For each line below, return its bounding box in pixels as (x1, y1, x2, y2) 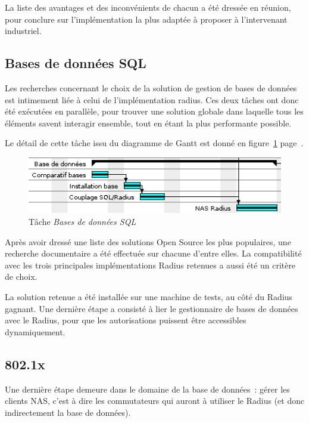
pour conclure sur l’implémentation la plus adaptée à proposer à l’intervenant (5, 13, 288, 25)
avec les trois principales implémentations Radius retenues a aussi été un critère (5, 258, 296, 271)
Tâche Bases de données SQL (29, 215, 136, 228)
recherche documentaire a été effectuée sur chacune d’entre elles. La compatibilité (5, 247, 302, 260)
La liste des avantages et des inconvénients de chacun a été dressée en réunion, (5, 1, 291, 13)
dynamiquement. (5, 325, 65, 338)
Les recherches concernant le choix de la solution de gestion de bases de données (5, 81, 297, 94)
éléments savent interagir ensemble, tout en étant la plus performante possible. (5, 116, 292, 129)
